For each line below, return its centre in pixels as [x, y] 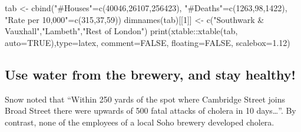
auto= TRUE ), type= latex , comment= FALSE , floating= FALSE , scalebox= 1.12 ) [148, 42]
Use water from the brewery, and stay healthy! [150, 74]
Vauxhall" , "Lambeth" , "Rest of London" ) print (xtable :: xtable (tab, [121, 31]
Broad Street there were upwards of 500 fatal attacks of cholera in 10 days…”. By [150, 110]
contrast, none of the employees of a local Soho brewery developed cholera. [140, 122]
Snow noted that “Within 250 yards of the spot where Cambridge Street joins [145, 99]
